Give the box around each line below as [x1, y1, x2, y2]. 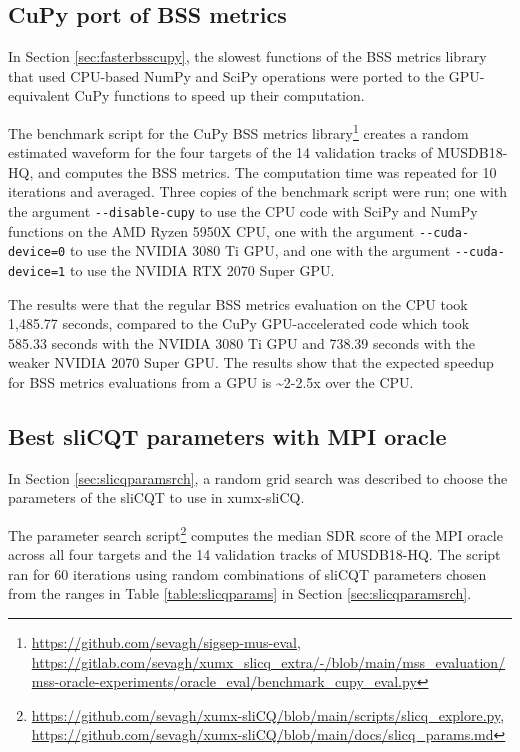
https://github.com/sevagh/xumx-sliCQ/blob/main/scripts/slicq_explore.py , [31, 704, 505, 725]
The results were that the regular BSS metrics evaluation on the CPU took [8, 293, 468, 314]
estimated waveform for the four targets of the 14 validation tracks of [8, 142, 433, 163]
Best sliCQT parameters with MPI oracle [8, 421, 447, 451]
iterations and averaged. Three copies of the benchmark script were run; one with [8, 181, 508, 202]
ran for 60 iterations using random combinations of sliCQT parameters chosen [8, 563, 487, 584]
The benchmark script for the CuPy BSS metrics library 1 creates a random [8, 119, 469, 143]
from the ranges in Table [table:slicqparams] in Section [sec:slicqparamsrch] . [8, 583, 472, 604]
